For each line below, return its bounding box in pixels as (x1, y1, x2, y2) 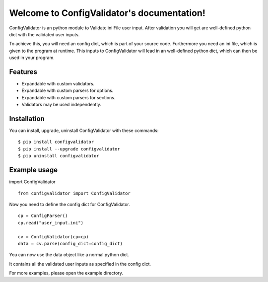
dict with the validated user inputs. (9, 31, 80, 37)
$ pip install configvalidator (18, 139, 94, 145)
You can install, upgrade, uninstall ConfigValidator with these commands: (9, 128, 159, 134)
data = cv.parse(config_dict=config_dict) (18, 241, 123, 246)
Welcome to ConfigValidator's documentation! (9, 7, 205, 18)
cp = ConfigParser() (18, 213, 68, 218)
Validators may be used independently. (21, 102, 101, 108)
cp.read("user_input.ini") (18, 220, 84, 225)
